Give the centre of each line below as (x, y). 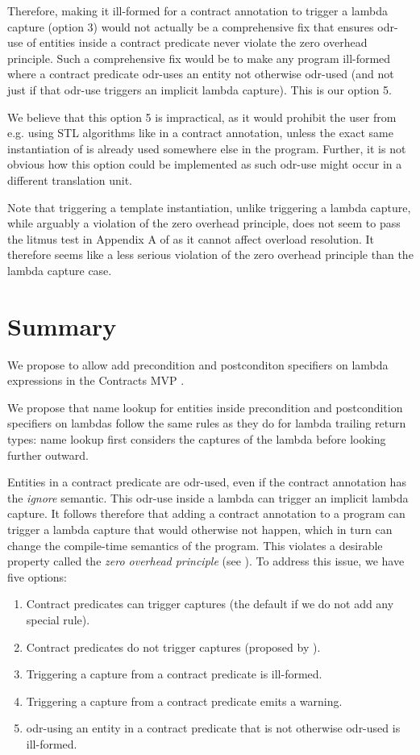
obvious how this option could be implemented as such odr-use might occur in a (205, 164)
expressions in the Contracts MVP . (96, 380)
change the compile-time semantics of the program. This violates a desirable (195, 545)
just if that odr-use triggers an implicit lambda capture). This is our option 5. (200, 89)
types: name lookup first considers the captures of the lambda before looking (197, 439)
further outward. (48, 455)
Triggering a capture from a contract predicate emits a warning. (184, 701)
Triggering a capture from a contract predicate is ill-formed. (174, 674)
